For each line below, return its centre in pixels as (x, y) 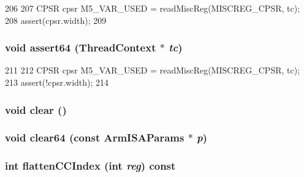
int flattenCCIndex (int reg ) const (90, 166)
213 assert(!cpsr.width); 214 (57, 82)
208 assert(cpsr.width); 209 (56, 20)
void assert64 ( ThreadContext (81, 47)
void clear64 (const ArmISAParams (95, 137)
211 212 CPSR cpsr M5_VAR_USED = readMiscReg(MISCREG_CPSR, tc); (153, 70)
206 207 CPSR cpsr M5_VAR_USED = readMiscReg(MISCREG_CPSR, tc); (153, 8)
